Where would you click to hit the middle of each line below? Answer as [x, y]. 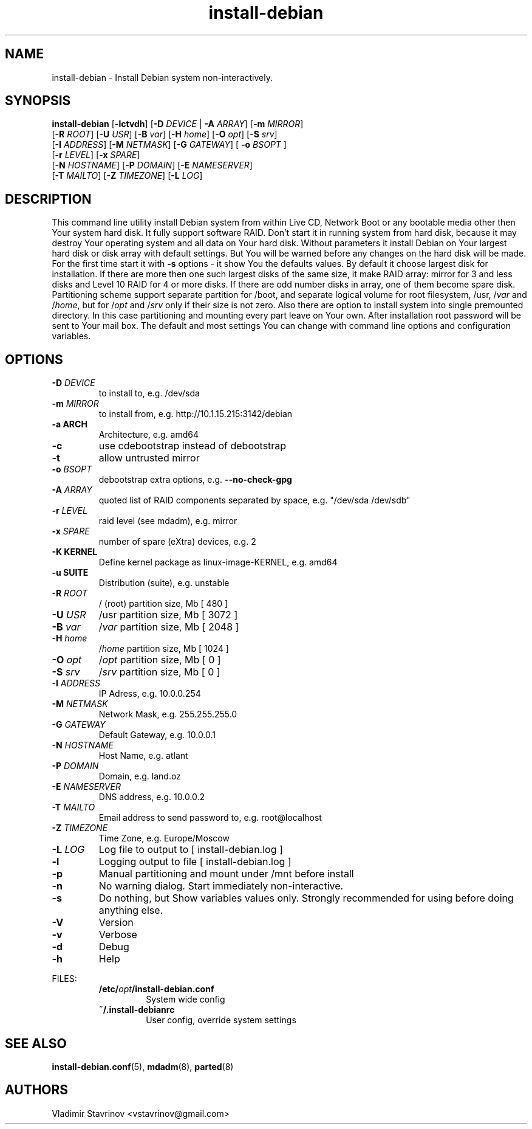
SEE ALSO [36, 1043]
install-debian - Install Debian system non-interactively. [162, 77]
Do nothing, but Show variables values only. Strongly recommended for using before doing [306, 898]
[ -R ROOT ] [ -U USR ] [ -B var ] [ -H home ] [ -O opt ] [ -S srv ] [165, 134]
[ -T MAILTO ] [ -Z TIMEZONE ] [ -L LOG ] [127, 176]
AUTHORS [37, 1090]
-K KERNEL [75, 552]
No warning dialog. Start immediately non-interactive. [221, 886]
